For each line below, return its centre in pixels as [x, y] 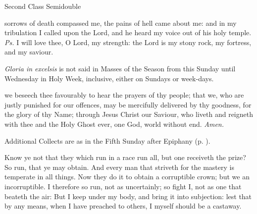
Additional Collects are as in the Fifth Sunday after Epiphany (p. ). [107, 140]
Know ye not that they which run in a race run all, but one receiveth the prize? [125, 157]
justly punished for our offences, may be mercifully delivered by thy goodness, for [128, 104]
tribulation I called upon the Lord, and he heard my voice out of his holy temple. [128, 32]
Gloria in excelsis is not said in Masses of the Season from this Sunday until [120, 68]
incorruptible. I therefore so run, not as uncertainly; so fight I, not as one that [123, 186]
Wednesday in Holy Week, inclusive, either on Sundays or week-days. [109, 78]
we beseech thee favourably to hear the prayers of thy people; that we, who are [124, 95]
